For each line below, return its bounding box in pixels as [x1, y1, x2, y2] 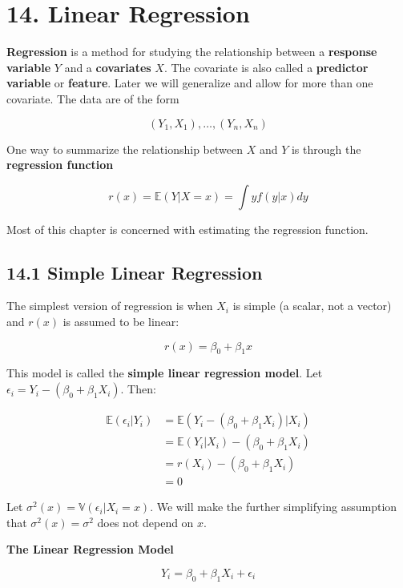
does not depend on [97, 513, 194, 530]
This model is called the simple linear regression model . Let [6, 364, 323, 381]
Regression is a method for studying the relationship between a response [6, 43, 377, 60]
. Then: [120, 381, 156, 397]
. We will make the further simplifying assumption [150, 498, 397, 515]
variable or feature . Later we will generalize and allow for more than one [6, 75, 373, 91]
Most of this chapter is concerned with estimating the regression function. [6, 220, 369, 237]
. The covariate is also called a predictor [163, 58, 369, 75]
